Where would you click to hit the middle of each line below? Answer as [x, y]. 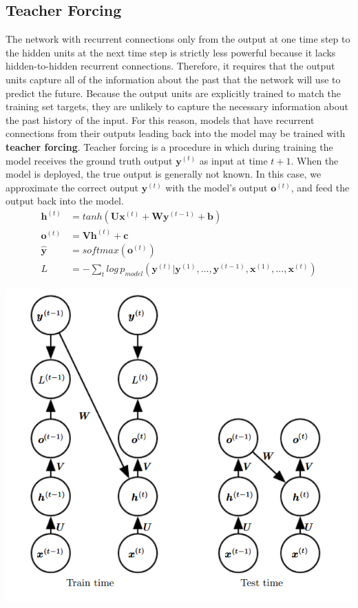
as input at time [233, 160]
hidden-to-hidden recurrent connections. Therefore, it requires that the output [170, 66]
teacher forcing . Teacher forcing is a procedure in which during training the [169, 146]
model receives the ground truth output [89, 160]
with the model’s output [217, 187]
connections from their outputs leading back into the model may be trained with [176, 133]
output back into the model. [65, 201]
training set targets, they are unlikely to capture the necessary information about [177, 106]
